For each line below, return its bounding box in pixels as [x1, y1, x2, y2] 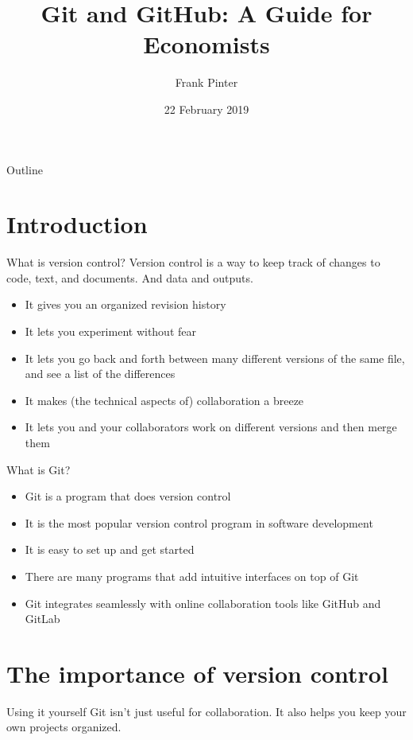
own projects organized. [6, 719, 122, 735]
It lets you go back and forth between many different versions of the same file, [25, 349, 405, 366]
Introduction [6, 208, 148, 240]
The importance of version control [6, 656, 388, 689]
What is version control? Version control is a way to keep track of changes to [6, 254, 380, 271]
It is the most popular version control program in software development [25, 514, 373, 531]
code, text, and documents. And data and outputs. [6, 269, 253, 286]
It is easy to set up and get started [25, 541, 195, 558]
